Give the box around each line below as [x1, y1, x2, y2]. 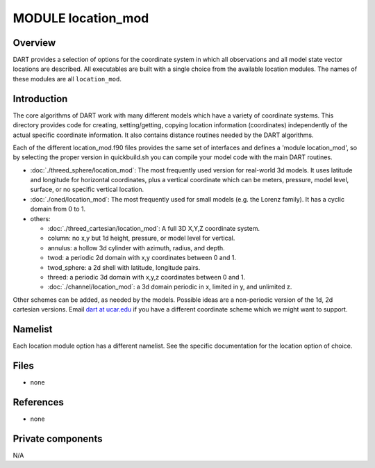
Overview [12, 37, 56, 49]
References [12, 396, 64, 408]
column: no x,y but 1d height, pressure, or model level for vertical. [47, 234, 235, 243]
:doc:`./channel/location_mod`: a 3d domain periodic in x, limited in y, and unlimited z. [47, 282, 292, 291]
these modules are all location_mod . [12, 74, 122, 83]
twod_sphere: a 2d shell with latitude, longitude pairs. [47, 263, 201, 271]
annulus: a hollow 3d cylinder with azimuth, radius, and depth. [47, 243, 225, 252]
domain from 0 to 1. [30, 205, 86, 213]
